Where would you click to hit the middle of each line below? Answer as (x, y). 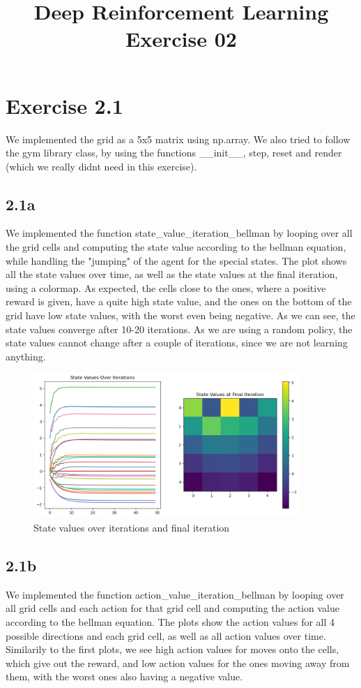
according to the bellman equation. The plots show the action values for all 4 (170, 621)
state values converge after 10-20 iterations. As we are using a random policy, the (179, 329)
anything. (26, 356)
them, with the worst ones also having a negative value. (124, 676)
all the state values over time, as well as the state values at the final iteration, (172, 274)
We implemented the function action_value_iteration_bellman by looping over (175, 594)
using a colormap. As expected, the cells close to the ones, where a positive (166, 287)
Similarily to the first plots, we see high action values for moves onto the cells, (172, 649)
